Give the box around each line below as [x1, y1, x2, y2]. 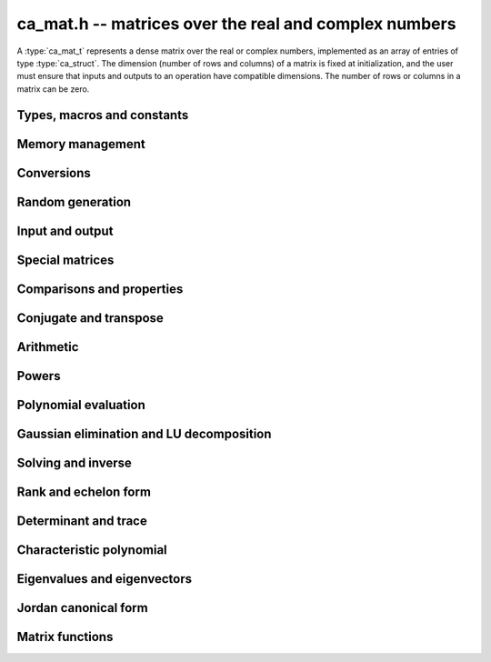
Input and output [16, 223, 114, 238]
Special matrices [16, 252, 115, 267]
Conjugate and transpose [16, 310, 164, 326]
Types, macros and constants [16, 107, 189, 123]
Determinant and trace [16, 513, 147, 528]
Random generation [16, 194, 132, 209]
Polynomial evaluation [16, 396, 145, 413]
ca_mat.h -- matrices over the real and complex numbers [16, 14, 456, 34]
